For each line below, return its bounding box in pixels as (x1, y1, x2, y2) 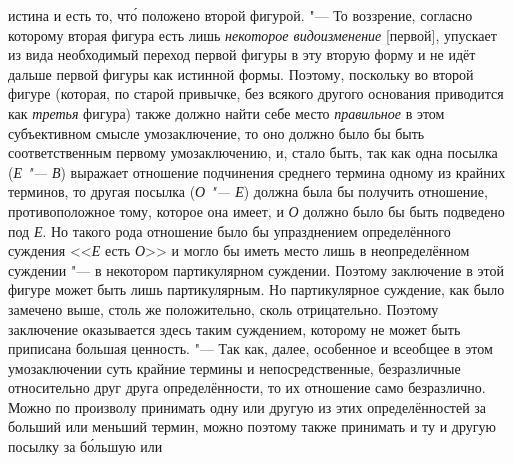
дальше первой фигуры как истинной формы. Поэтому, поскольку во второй (8, 63, 474, 84)
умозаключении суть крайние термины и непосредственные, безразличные (8, 357, 461, 378)
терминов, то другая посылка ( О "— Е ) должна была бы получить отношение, (8, 181, 488, 202)
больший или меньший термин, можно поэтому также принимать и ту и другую (8, 416, 496, 437)
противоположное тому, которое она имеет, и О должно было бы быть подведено (8, 200, 505, 221)
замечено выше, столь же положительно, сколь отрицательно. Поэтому (8, 298, 439, 319)
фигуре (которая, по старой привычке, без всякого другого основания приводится (8, 83, 504, 104)
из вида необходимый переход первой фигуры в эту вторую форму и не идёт (8, 44, 476, 65)
